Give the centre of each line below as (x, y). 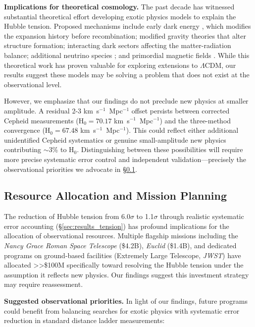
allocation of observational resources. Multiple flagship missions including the (121, 236)
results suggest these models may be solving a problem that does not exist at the (127, 75)
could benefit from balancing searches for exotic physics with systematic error (122, 310)
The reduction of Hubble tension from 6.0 (67, 216)
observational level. (33, 84)
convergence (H (27, 130)
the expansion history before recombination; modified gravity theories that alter (125, 35)
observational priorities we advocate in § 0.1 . (71, 169)
